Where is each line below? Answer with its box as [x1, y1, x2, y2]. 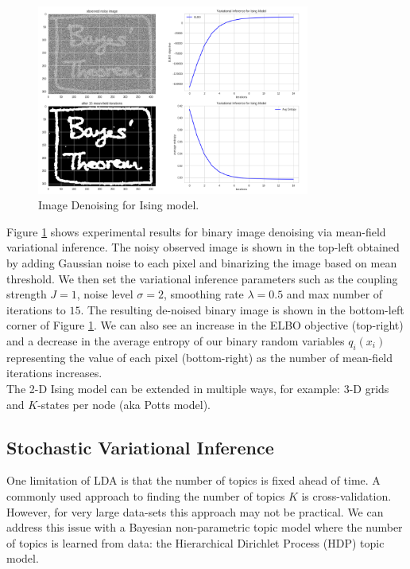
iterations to [6, 301, 66, 318]
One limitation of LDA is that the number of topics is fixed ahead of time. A [6, 472, 381, 489]
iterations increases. [6, 364, 102, 381]
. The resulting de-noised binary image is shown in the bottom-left [80, 301, 404, 318]
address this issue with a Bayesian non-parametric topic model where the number [6, 519, 403, 536]
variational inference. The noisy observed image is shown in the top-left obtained [6, 239, 400, 255]
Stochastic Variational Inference [6, 435, 274, 459]
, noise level [76, 286, 133, 302]
